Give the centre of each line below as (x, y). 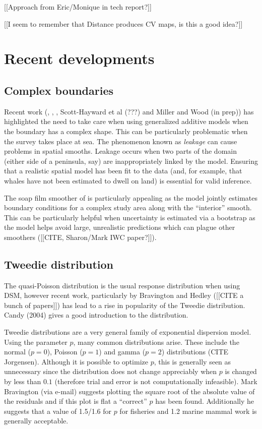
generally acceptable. (36, 421)
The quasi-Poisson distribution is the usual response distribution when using (122, 285)
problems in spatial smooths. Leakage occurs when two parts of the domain (120, 151)
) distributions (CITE (195, 352)
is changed (241, 371)
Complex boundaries (59, 90)
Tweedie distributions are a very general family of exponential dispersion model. (128, 332)
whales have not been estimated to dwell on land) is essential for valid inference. (128, 180)
